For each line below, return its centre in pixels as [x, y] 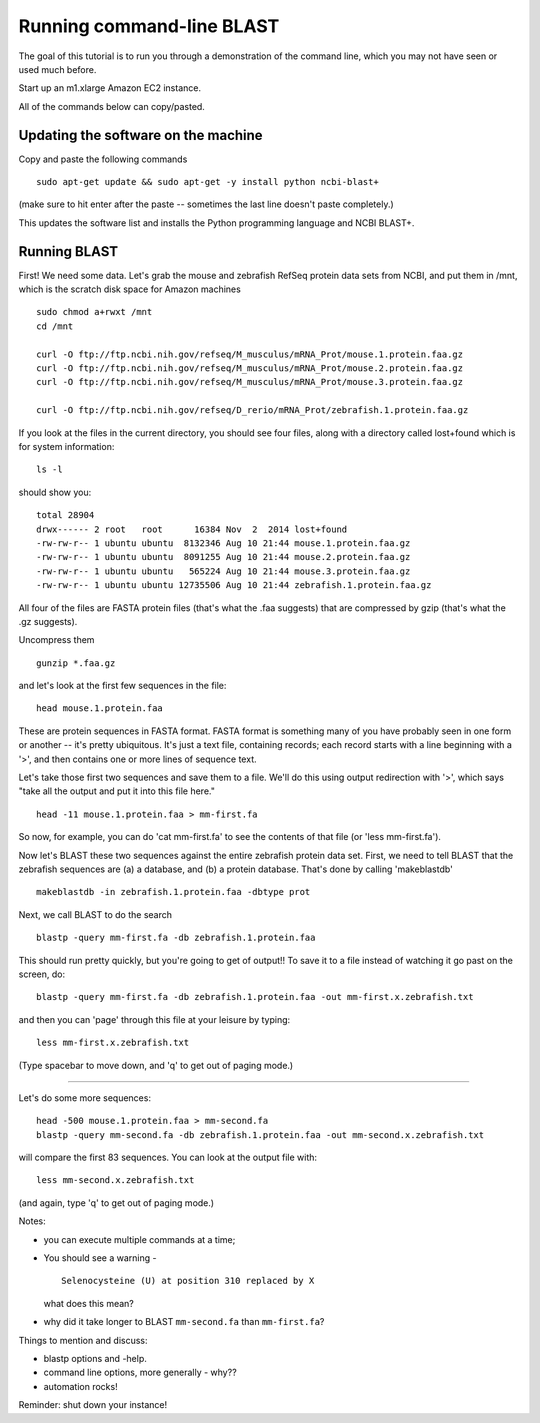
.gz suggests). [48, 621]
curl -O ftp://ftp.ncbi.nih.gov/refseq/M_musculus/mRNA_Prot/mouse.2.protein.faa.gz [250, 368]
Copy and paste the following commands [103, 159]
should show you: [55, 492]
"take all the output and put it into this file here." [116, 791]
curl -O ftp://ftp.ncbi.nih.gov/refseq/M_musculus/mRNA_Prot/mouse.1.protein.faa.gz [250, 354]
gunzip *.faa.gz [76, 663]
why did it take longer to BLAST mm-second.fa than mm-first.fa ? [184, 1322]
